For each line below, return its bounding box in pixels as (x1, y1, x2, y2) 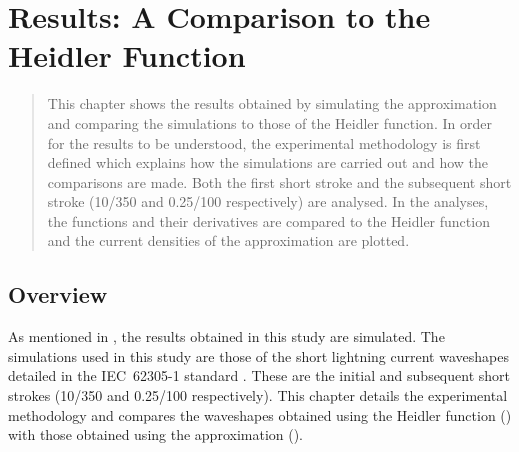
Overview (8, 279, 108, 310)
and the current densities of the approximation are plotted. (47, 230, 410, 251)
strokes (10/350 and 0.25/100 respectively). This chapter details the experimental (8, 385, 508, 406)
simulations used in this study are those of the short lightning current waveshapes (8, 345, 509, 366)
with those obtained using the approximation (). (8, 424, 304, 445)
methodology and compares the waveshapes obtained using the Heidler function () (8, 404, 512, 425)
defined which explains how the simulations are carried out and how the (47, 152, 488, 173)
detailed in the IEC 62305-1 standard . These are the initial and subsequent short (8, 365, 510, 386)
